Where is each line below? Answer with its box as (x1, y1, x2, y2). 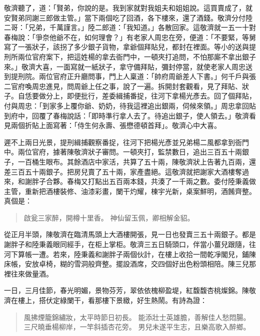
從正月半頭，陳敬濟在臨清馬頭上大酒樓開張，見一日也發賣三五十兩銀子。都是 (4, 229, 256, 239)
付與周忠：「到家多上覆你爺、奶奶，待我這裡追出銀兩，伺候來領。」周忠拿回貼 (4, 100, 256, 110)
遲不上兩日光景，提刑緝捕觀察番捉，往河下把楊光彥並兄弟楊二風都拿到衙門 (4, 136, 249, 147)
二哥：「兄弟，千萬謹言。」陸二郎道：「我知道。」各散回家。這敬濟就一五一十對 (4, 22, 256, 32)
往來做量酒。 (10, 268, 53, 278)
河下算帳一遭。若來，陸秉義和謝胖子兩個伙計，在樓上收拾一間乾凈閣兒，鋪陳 (4, 248, 256, 259)
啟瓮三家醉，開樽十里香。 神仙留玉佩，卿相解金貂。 (23, 212, 194, 222)
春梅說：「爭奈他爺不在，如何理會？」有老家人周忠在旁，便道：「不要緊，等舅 (4, 31, 256, 42)
